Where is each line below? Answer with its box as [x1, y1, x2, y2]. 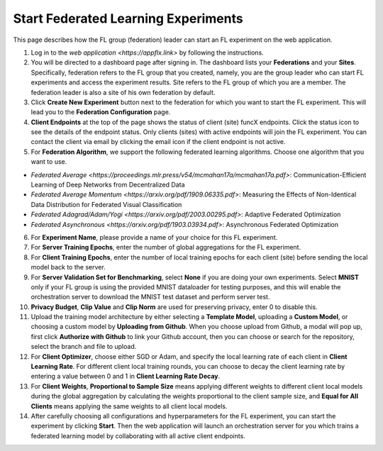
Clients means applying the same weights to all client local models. [30, 401, 228, 411]
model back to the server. [30, 263, 106, 272]
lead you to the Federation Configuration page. [30, 108, 171, 116]
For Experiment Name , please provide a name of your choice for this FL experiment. [30, 233, 278, 241]
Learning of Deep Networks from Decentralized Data [30, 181, 185, 189]
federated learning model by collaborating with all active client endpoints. [30, 431, 246, 440]
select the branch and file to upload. [30, 343, 137, 351]
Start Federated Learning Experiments [13, 11, 244, 26]
